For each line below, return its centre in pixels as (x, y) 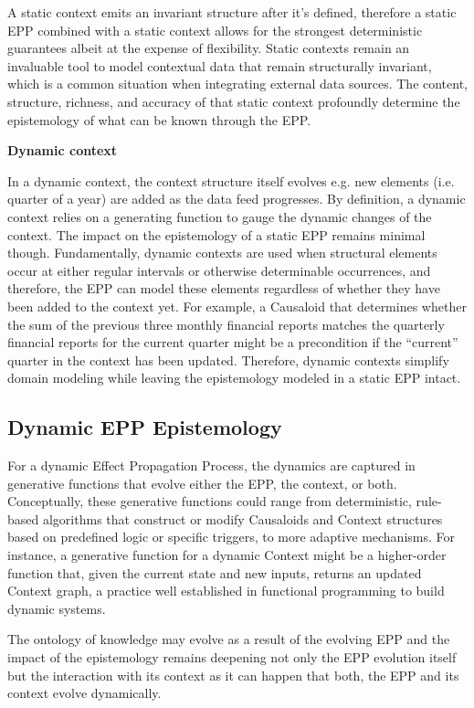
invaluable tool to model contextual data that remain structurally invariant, (220, 65)
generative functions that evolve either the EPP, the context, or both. (202, 483)
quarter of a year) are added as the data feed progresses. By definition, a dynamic (237, 199)
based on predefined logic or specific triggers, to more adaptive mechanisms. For (232, 537)
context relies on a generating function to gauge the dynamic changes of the (220, 216)
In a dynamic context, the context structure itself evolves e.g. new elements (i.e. (231, 180)
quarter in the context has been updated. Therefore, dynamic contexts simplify (228, 359)
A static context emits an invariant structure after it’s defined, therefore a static (232, 12)
